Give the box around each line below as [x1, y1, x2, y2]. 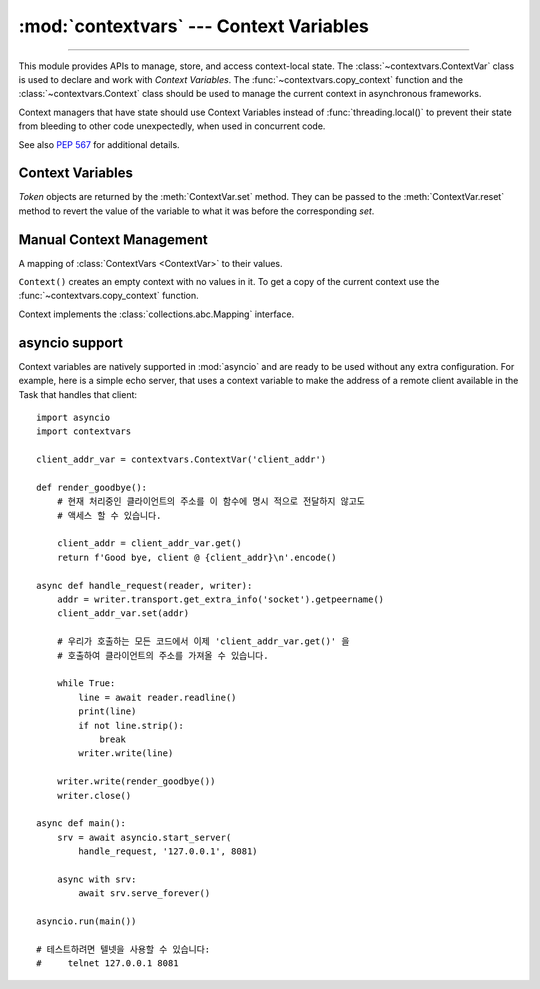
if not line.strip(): [78, 720, 185, 731]
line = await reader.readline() [78, 691, 237, 703]
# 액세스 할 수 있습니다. [56, 510, 162, 521]
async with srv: [56, 873, 137, 885]
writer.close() [56, 790, 132, 801]
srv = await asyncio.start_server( [56, 831, 232, 843]
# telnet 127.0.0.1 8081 [36, 958, 179, 969]
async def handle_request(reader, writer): [36, 580, 253, 591]
